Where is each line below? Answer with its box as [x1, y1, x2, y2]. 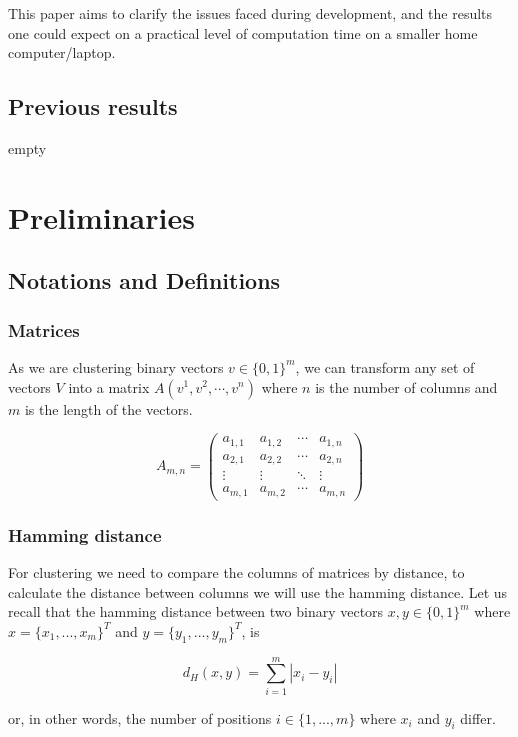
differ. [460, 707, 496, 728]
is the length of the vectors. [24, 398, 193, 419]
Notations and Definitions [8, 265, 281, 296]
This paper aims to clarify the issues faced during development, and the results [8, 3, 493, 23]
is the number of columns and [315, 376, 498, 397]
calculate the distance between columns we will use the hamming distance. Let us [8, 581, 508, 602]
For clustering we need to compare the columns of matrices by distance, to [8, 561, 465, 582]
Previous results [8, 91, 178, 122]
